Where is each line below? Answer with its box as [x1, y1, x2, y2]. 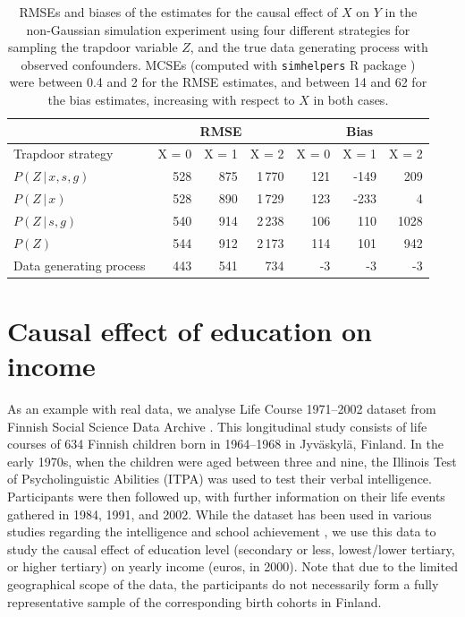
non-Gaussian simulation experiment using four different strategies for [26, 20, 410, 39]
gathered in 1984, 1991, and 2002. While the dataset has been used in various [7, 504, 432, 523]
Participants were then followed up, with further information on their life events [7, 487, 445, 506]
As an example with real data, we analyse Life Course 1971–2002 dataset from [7, 399, 436, 418]
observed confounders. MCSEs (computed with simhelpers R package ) [21, 55, 416, 73]
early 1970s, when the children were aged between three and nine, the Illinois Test [7, 451, 457, 470]
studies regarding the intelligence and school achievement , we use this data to [7, 522, 436, 541]
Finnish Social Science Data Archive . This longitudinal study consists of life [7, 416, 427, 435]
